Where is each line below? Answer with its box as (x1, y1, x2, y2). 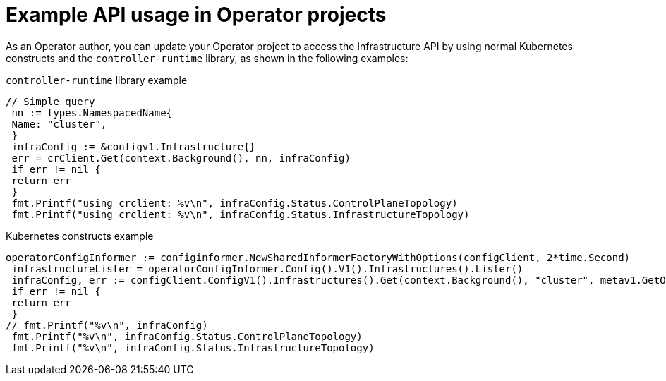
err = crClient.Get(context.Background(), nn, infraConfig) (11, 152, 351, 164)
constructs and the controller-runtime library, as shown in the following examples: (6, 52, 408, 64)
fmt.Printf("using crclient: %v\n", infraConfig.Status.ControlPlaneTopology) (11, 197, 458, 209)
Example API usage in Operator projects (6, 3, 387, 27)
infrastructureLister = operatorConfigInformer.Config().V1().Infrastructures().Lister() (11, 262, 523, 274)
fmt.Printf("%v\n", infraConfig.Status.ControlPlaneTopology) (11, 330, 363, 342)
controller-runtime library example (6, 73, 188, 86)
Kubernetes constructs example (6, 229, 154, 242)
